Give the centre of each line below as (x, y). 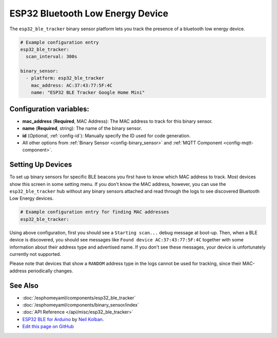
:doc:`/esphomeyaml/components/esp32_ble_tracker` (79, 297)
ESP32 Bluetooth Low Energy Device (89, 13)
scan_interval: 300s (52, 57)
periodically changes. (51, 271)
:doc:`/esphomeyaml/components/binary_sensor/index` (81, 305)
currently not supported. (35, 254)
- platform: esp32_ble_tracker (65, 78)
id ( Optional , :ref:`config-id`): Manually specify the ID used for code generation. (106, 136)
